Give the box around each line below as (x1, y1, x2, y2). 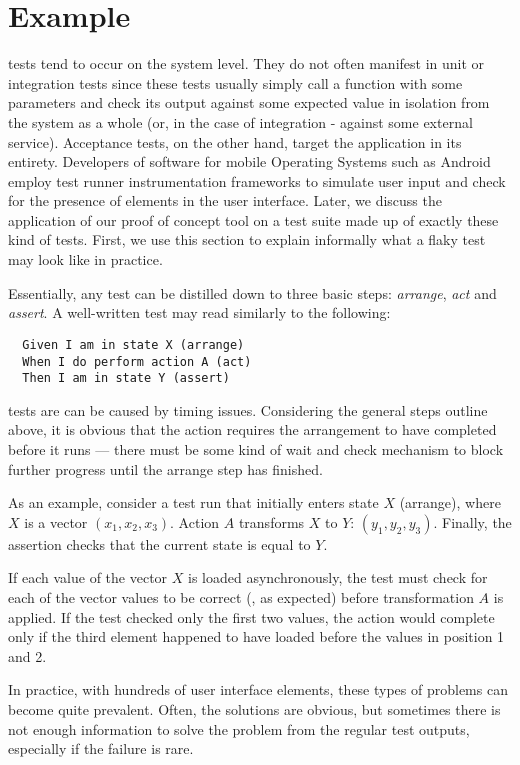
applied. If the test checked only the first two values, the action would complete (8, 606, 495, 627)
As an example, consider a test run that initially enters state (8, 492, 379, 513)
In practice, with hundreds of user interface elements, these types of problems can (8, 679, 508, 700)
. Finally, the (433, 511, 512, 532)
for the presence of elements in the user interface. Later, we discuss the (8, 190, 442, 211)
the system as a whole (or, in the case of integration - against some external (8, 111, 473, 132)
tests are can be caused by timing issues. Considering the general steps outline (8, 399, 488, 420)
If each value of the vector (8, 567, 168, 588)
